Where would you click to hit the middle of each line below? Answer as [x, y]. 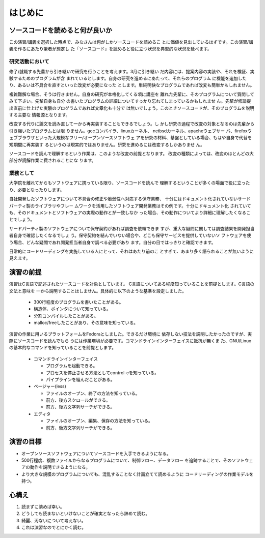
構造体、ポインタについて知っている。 [72, 309]
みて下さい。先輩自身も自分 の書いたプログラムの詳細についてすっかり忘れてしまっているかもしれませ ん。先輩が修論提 [130, 101]
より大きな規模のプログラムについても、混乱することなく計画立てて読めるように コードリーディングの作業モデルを [137, 474]
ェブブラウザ [22, 138]
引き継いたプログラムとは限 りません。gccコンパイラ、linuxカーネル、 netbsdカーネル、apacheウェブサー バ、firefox [128, 131]
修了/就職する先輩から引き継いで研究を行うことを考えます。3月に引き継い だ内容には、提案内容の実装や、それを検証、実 [132, 71]
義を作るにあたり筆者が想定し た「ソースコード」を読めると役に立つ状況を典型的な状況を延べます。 [110, 49]
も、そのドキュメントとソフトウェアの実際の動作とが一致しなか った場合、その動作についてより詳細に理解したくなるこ [130, 212]
